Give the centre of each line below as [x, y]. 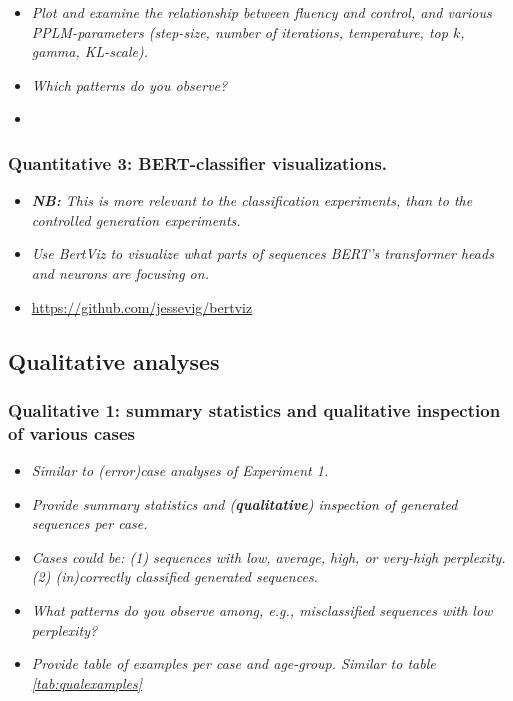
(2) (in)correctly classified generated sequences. [174, 576]
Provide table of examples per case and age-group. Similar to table [233, 663]
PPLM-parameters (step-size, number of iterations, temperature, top [239, 31]
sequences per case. [89, 523]
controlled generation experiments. [136, 219]
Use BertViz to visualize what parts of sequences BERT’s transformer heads [262, 253]
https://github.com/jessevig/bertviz [142, 306]
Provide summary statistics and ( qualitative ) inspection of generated [244, 503]
